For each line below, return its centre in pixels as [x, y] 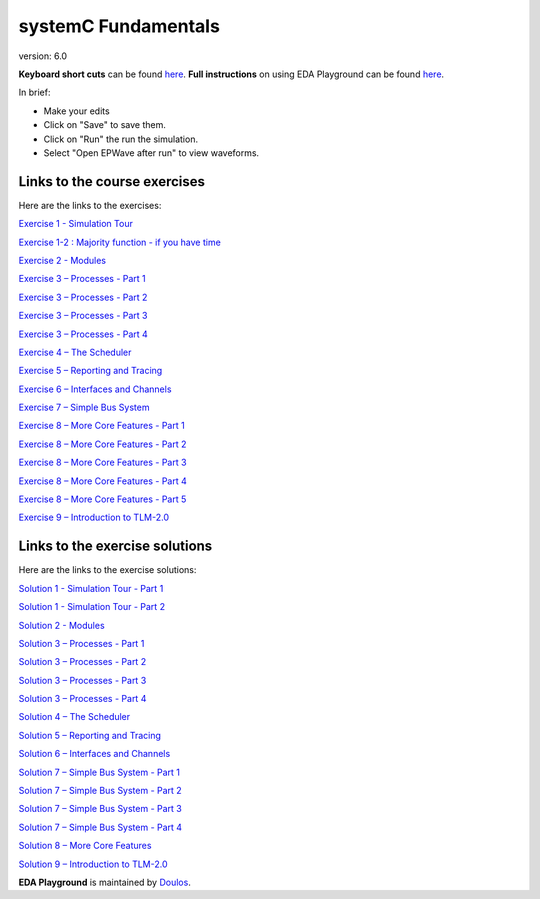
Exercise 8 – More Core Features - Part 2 [102, 444]
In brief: [34, 92]
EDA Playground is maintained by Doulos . [105, 882]
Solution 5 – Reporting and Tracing [90, 735]
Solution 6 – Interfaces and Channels [94, 754]
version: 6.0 [43, 56]
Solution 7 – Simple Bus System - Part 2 [100, 791]
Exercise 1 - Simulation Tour [76, 224]
